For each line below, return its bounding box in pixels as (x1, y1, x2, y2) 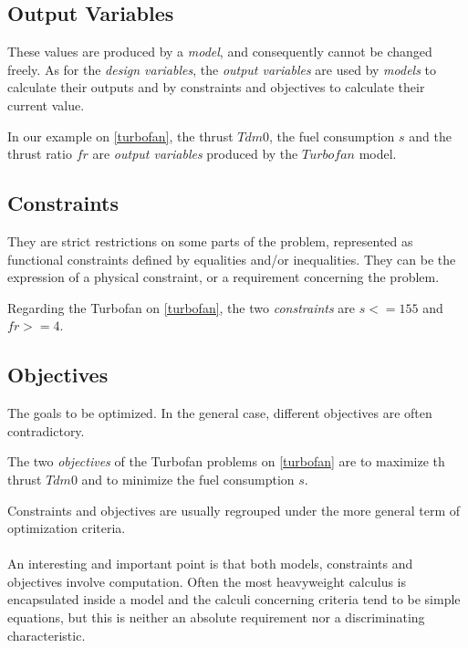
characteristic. (7, 625, 86, 644)
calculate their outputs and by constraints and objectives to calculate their (7, 78, 425, 97)
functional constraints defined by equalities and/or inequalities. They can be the (7, 249, 456, 268)
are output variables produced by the (92, 144, 298, 163)
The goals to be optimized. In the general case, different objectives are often (7, 403, 432, 423)
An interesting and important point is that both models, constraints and (7, 554, 413, 573)
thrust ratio (7, 144, 72, 163)
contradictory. (7, 421, 85, 440)
